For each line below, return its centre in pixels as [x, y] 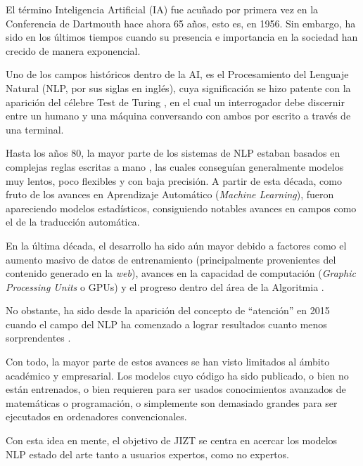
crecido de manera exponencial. [73, 50]
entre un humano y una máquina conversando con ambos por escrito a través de [178, 116]
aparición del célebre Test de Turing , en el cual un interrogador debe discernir [175, 102]
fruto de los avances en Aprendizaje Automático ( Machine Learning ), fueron [170, 194]
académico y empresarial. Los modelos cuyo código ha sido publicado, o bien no [177, 375]
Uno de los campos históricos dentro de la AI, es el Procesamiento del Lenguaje [177, 74]
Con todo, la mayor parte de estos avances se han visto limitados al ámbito [168, 362]
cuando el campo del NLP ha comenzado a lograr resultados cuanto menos [166, 324]
